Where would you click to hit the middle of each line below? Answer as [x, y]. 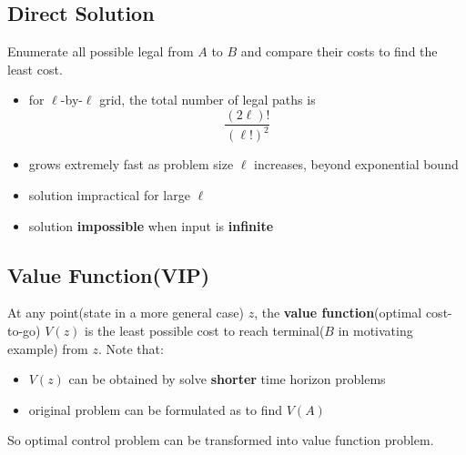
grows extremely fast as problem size [131, 164]
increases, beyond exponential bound [356, 164]
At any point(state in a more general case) [126, 313]
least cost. [35, 69]
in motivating [375, 330]
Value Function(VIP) [109, 274]
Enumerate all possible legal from [101, 51]
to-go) [24, 330]
